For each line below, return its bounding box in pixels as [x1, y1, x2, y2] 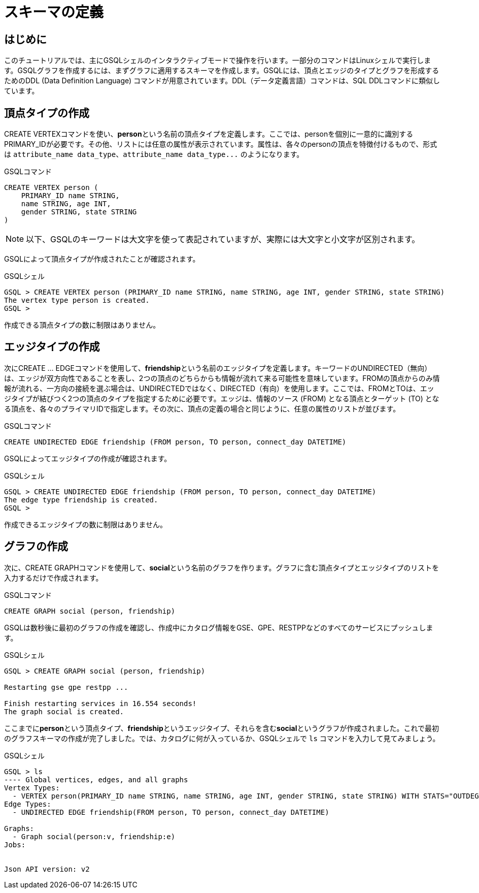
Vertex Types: [4, 783, 60, 792]
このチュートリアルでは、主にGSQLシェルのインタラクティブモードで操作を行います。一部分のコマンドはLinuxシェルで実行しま [4, 56, 431, 65]
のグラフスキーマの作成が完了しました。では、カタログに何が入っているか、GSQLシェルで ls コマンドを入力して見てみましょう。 [4, 733, 440, 743]
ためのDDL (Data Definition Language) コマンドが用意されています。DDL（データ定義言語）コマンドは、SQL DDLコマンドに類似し [4, 76, 440, 85]
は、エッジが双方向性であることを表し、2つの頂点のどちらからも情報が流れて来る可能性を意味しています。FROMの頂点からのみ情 [4, 373, 440, 382]
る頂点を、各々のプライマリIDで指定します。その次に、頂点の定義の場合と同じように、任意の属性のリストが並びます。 [4, 404, 400, 413]
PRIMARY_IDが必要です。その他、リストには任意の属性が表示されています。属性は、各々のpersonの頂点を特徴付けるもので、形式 [4, 140, 437, 149]
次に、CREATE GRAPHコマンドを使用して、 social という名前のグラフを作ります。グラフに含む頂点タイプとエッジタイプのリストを [4, 563, 439, 572]
